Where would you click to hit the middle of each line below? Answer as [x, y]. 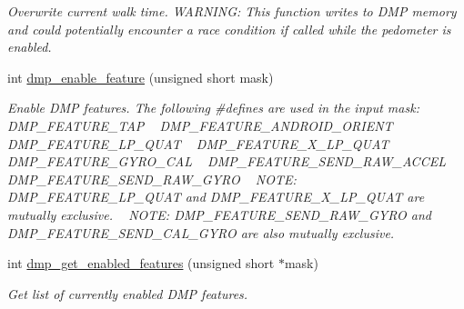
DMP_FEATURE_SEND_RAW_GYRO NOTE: [152, 179]
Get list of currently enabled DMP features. [128, 293]
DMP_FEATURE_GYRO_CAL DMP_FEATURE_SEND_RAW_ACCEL [227, 161]
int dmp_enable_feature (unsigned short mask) [141, 77]
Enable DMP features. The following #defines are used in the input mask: [213, 108]
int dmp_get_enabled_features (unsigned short [141, 263]
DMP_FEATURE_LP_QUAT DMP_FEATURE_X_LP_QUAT [198, 143]
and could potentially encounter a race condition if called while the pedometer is [229, 29]
